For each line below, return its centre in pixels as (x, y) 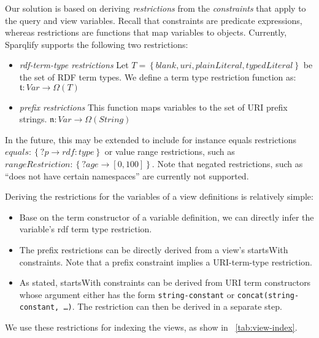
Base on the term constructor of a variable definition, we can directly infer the (167, 217)
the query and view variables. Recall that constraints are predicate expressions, (154, 20)
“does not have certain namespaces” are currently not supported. (127, 175)
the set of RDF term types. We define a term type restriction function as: (158, 77)
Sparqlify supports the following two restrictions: (97, 44)
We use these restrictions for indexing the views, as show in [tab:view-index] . (151, 327)
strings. (33, 119)
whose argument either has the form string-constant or (127, 294)
